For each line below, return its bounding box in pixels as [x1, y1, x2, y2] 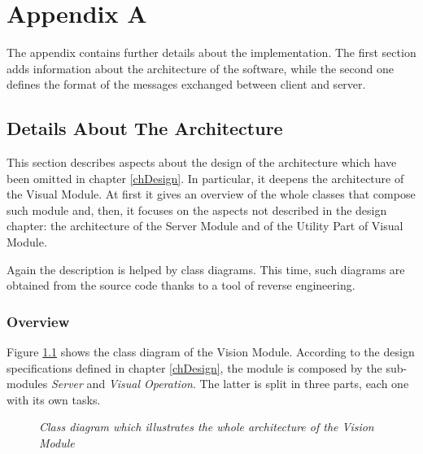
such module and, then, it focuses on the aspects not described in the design [7, 201, 387, 218]
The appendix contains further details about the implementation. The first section [7, 44, 416, 61]
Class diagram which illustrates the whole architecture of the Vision [39, 418, 374, 435]
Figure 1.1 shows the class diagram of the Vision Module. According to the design [7, 343, 415, 360]
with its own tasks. [7, 391, 101, 408]
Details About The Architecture [7, 116, 283, 141]
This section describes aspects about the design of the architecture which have [7, 154, 397, 171]
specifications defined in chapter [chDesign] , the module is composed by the [7, 359, 382, 376]
